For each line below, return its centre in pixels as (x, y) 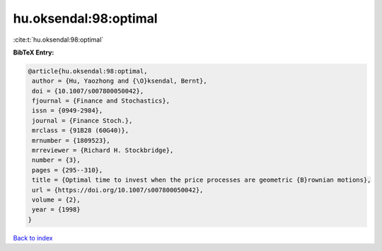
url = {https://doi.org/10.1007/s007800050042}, (118, 190)
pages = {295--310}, (68, 170)
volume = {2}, (56, 200)
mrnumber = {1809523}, (71, 140)
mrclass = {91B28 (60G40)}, (81, 130)
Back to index (33, 238)
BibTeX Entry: (34, 52)
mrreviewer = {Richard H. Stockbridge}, (103, 151)
